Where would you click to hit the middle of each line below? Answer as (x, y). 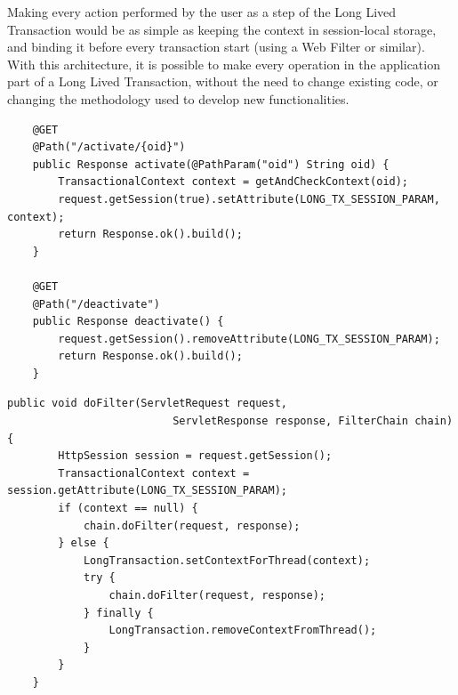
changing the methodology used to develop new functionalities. (178, 98)
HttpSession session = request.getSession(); (195, 456)
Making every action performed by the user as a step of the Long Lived (202, 12)
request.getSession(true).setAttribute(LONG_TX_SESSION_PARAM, (249, 199)
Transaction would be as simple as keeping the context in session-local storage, (222, 29)
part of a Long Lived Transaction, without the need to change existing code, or (223, 81)
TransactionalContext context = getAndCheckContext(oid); (233, 182)
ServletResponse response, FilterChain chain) (313, 421)
